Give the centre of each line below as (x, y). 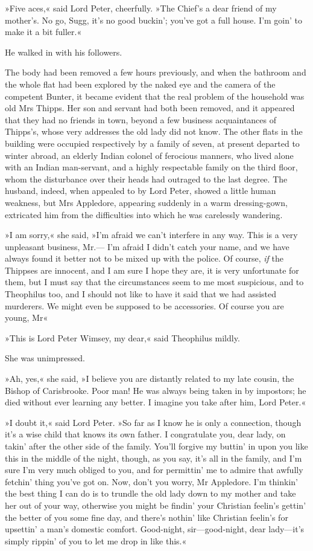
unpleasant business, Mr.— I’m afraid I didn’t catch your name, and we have (147, 246)
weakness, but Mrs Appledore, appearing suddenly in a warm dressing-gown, (146, 202)
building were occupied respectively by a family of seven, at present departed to (152, 143)
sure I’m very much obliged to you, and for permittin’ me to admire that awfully (154, 470)
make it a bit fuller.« (43, 32)
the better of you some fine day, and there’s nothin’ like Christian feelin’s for (147, 517)
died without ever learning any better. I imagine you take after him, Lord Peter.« (156, 402)
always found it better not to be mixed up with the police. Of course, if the (144, 258)
